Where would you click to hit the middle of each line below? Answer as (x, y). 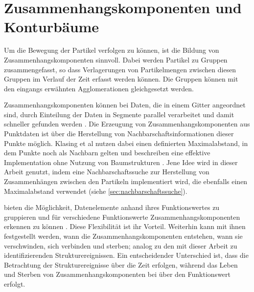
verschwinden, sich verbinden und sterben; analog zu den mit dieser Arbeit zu (121, 245)
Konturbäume (52, 27)
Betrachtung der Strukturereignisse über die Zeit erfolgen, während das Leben (121, 264)
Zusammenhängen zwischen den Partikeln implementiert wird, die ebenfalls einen (126, 181)
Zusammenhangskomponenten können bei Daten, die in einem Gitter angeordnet (125, 105)
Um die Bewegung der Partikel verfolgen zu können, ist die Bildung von (112, 50)
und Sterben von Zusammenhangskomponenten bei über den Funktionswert (117, 274)
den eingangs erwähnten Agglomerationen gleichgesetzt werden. (99, 88)
